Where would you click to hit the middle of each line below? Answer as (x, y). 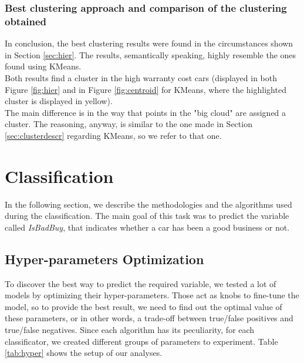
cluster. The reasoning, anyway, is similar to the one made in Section (129, 124)
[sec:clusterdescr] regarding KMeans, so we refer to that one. (113, 135)
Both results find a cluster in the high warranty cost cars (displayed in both (141, 77)
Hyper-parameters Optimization (104, 259)
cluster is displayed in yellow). (59, 101)
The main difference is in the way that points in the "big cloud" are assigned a (146, 112)
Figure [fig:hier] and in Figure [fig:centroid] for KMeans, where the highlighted (146, 89)
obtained (26, 21)
